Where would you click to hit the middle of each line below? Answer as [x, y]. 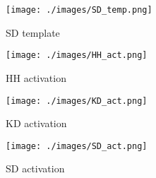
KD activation [36, 123]
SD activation [35, 168]
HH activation [36, 77]
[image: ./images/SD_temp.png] [79, 10]
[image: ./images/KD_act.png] [77, 101]
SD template [33, 32]
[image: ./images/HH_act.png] [77, 55]
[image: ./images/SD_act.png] [77, 146]
